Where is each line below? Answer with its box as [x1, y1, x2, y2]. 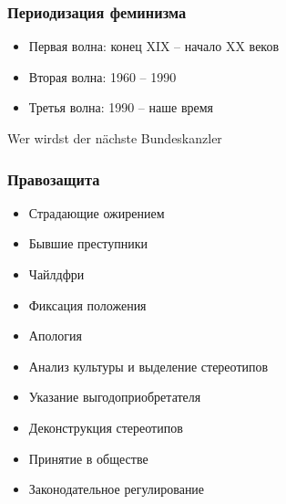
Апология [28, 326, 82, 345]
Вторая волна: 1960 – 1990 [28, 67, 177, 86]
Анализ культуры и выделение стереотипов [28, 356, 269, 375]
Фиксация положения [28, 295, 147, 314]
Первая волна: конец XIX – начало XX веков [28, 37, 280, 56]
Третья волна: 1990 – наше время [28, 98, 214, 117]
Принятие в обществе [28, 448, 148, 467]
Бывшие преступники [28, 234, 148, 253]
